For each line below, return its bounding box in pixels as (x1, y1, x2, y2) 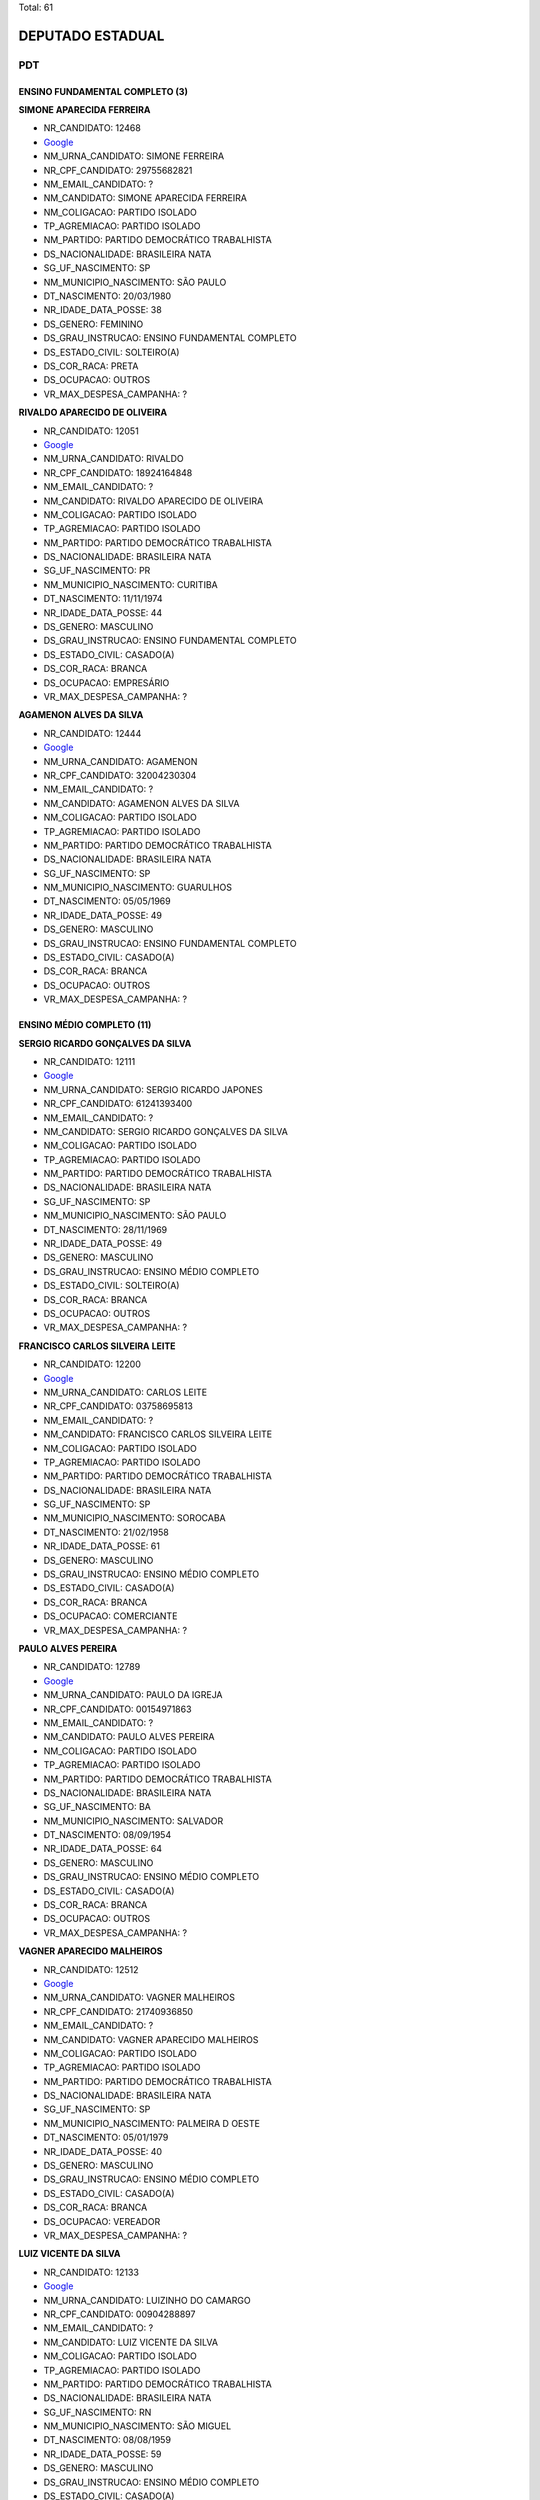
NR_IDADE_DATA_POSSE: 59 (43, 2448, 162, 2460)
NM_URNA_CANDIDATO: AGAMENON (43, 755, 198, 767)
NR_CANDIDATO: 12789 (43, 1661, 141, 1673)
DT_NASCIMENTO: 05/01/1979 (43, 2131, 169, 2144)
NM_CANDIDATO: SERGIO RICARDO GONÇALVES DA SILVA (43, 1125, 289, 1137)
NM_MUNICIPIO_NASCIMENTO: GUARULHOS (43, 881, 232, 894)
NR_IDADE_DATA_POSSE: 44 (43, 606, 163, 619)
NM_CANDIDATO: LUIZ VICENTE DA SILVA (43, 2336, 219, 2348)
